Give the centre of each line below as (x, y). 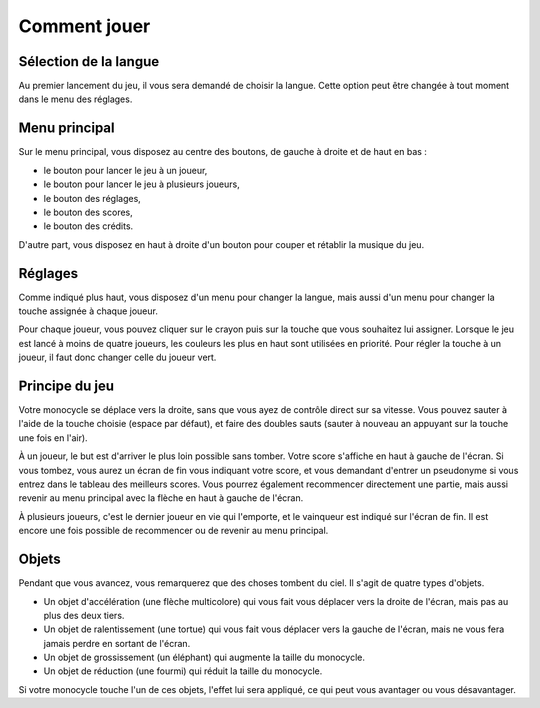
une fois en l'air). (53, 437)
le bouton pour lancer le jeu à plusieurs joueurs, (141, 184)
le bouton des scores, (88, 212)
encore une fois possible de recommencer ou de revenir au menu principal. (173, 531)
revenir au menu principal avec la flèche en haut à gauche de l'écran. (161, 498)
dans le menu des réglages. (75, 99)
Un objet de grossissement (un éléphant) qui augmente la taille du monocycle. (204, 657)
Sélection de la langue (89, 61)
